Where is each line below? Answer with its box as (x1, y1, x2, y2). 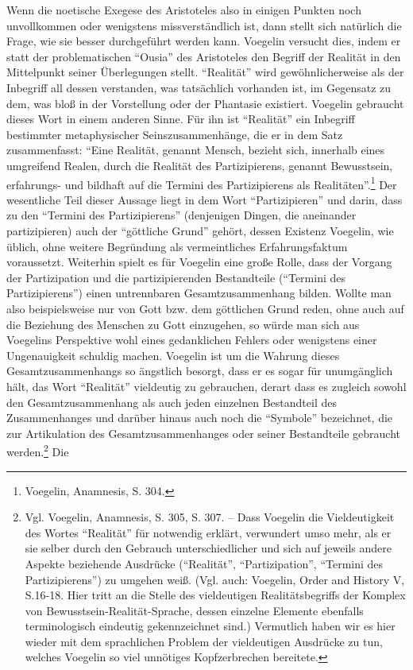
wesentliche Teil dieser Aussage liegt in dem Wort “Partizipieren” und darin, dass (6, 191, 403, 207)
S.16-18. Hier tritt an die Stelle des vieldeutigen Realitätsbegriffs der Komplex (25, 587, 406, 603)
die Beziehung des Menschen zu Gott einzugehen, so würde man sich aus (6, 316, 360, 332)
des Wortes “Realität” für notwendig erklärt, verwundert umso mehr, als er (25, 524, 392, 540)
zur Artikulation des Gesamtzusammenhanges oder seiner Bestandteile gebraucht (6, 424, 400, 441)
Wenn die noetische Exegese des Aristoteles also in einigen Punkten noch (6, 2, 361, 17)
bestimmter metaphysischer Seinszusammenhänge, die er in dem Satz (6, 126, 343, 142)
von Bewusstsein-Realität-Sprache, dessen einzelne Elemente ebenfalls (25, 602, 364, 618)
